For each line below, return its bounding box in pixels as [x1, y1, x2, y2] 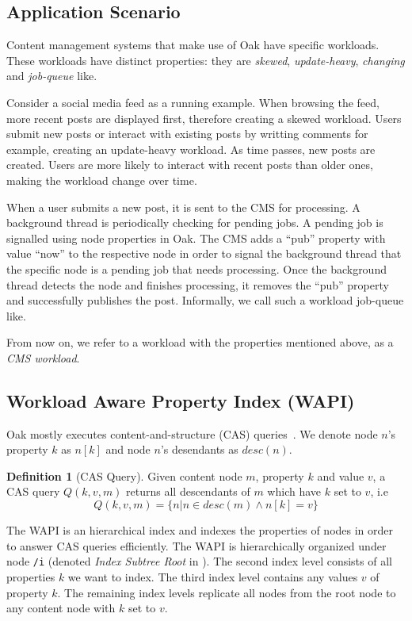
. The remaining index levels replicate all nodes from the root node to [57, 584, 396, 600]
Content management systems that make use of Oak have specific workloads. [6, 36, 380, 53]
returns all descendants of [126, 483, 250, 500]
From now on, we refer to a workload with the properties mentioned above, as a [6, 334, 394, 351]
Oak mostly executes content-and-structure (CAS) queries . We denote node [6, 425, 378, 442]
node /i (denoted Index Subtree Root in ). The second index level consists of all [6, 553, 392, 569]
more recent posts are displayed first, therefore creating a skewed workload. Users [6, 109, 402, 126]
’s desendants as [160, 441, 238, 458]
